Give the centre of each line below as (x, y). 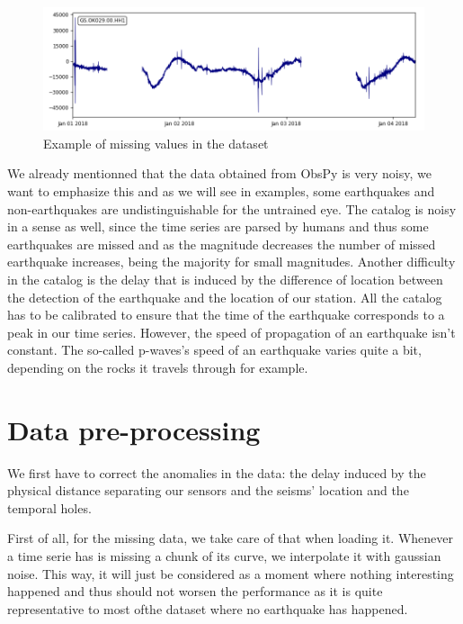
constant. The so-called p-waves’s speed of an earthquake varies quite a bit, (214, 350)
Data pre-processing (134, 429)
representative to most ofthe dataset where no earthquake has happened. (208, 608)
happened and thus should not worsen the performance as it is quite (195, 591)
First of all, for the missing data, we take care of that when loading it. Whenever (231, 538)
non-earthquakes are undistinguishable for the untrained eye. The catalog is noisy (232, 208)
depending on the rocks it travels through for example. (158, 367)
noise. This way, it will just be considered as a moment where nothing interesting (231, 573)
